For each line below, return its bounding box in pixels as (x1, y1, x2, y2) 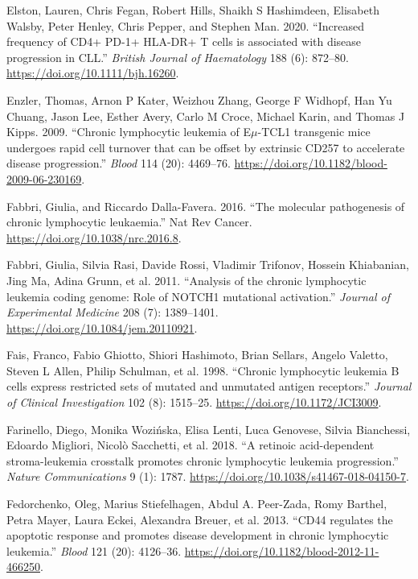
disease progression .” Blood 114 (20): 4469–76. (6, 155, 231, 172)
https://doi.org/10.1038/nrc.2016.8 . (6, 229, 182, 246)
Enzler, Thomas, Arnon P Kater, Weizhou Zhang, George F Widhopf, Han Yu (6, 91, 392, 108)
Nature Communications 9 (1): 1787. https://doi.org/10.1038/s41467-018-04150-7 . (6, 468, 409, 485)
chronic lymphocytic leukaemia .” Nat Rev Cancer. (6, 213, 252, 230)
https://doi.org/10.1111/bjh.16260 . (6, 64, 179, 81)
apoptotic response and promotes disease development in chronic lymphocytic (6, 527, 389, 544)
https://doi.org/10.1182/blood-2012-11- (184, 542, 379, 559)
